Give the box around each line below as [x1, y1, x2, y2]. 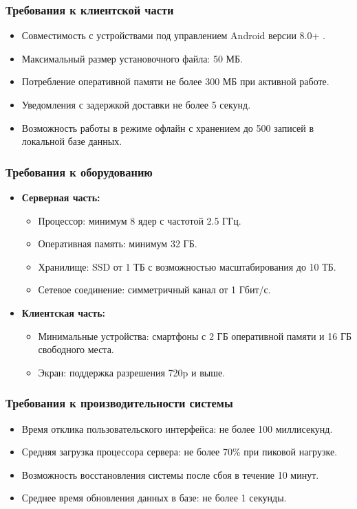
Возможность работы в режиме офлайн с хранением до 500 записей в [21, 120, 314, 135]
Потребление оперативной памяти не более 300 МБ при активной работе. [21, 74, 329, 89]
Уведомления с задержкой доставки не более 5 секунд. [21, 98, 251, 111]
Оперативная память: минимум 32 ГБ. [38, 236, 197, 251]
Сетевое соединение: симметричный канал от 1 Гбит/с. [38, 282, 271, 297]
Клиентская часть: [21, 305, 106, 319]
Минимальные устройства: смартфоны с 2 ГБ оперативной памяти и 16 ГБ [38, 328, 352, 343]
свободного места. [38, 342, 114, 357]
